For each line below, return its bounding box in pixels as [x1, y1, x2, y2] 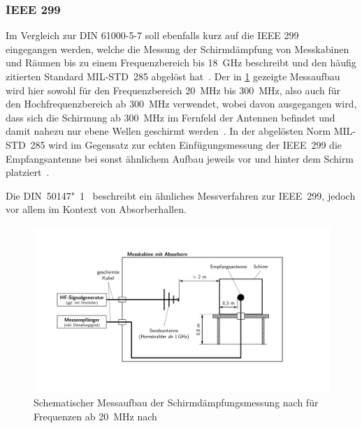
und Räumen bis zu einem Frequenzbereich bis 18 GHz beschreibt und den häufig [6, 55, 356, 70]
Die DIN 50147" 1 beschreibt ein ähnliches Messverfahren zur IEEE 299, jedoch [6, 188, 356, 202]
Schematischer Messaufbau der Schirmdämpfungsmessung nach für [34, 395, 319, 410]
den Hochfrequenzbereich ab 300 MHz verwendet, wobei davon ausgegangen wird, [6, 96, 357, 111]
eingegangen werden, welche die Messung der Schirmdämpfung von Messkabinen [6, 41, 349, 56]
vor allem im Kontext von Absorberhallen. [6, 202, 187, 216]
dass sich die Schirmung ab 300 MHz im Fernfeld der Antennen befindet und [6, 110, 335, 124]
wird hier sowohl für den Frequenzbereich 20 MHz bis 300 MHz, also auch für [6, 82, 341, 97]
